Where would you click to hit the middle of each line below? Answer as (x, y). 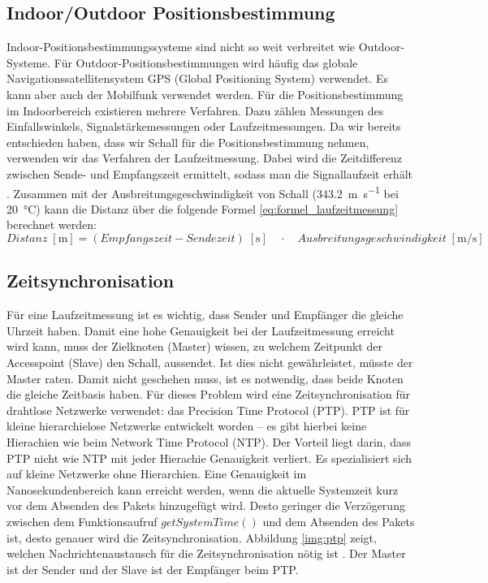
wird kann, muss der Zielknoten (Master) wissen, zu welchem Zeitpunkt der (194, 346)
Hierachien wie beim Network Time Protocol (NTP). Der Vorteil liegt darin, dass (209, 441)
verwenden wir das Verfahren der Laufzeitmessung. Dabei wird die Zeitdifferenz (205, 158)
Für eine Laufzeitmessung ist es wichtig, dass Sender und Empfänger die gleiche (205, 315)
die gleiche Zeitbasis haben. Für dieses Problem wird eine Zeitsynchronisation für (208, 394)
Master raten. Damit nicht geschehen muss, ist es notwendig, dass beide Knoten (205, 378)
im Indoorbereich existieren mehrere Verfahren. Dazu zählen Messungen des (195, 110)
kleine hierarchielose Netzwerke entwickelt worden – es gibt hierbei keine (187, 426)
